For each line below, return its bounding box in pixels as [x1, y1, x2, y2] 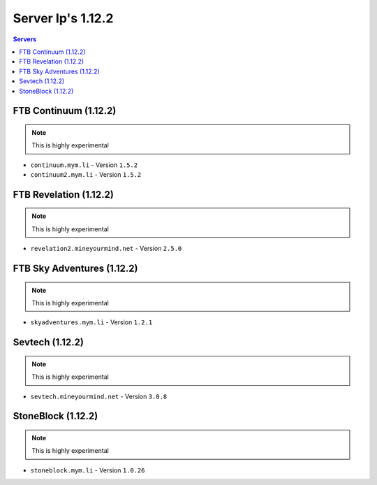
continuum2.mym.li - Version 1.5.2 [30, 171, 142, 179]
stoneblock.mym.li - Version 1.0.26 [30, 465, 145, 475]
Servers [13, 35, 37, 43]
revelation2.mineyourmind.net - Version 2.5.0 [30, 245, 182, 253]
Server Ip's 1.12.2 [13, 10, 114, 26]
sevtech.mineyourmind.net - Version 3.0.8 [30, 392, 168, 400]
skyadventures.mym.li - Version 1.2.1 [30, 318, 153, 326]
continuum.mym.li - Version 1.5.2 [30, 161, 138, 169]
